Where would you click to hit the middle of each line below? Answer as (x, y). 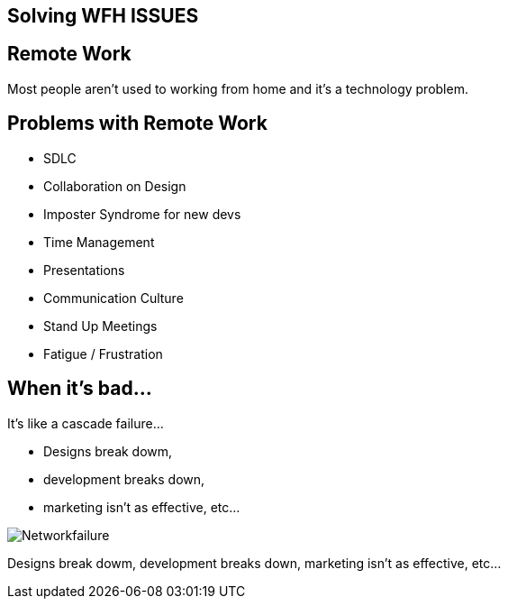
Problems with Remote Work (137, 124)
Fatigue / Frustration (103, 353)
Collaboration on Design (115, 186)
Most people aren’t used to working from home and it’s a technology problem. (238, 88)
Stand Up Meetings (100, 326)
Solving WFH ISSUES (103, 16)
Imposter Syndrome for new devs (142, 214)
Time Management (99, 242)
